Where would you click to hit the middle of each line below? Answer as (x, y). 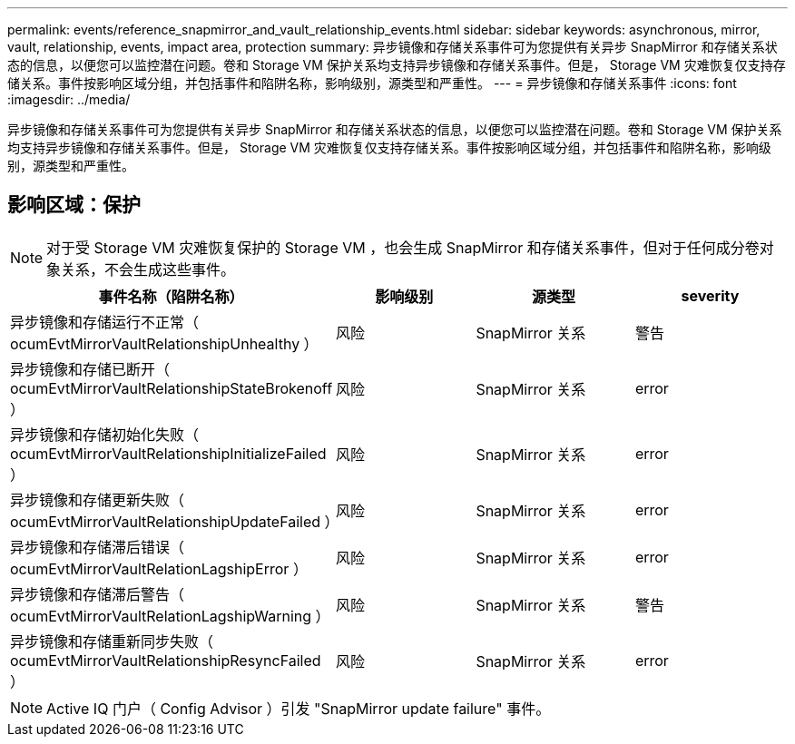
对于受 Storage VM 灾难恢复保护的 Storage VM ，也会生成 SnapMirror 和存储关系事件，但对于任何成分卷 (403, 247)
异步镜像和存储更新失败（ (98, 499)
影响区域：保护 (74, 205)
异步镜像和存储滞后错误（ (98, 547)
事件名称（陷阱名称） (171, 296)
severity (710, 295)
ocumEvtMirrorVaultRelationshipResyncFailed (166, 660)
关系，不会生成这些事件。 (148, 269)
